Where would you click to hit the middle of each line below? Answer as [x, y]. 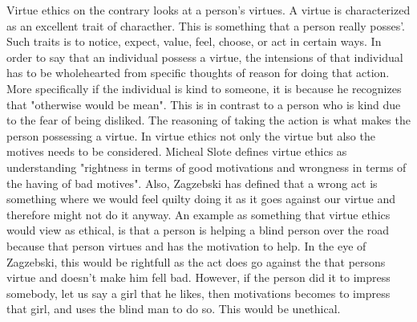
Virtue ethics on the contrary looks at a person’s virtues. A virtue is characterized [208, 10]
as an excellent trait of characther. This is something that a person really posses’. [206, 25]
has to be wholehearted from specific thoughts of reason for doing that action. [198, 73]
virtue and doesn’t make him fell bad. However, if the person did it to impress [198, 277]
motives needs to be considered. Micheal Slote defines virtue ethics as [177, 151]
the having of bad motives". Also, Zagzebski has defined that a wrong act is [192, 183]
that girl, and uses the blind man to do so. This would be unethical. [174, 309]
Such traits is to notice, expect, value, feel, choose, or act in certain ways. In [194, 41]
